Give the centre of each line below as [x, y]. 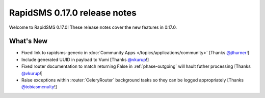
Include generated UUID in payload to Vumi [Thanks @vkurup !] [85, 59]
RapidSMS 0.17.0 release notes [73, 13]
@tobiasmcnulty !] [39, 87]
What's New [28, 41]
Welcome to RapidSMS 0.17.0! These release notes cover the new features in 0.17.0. [93, 27]
